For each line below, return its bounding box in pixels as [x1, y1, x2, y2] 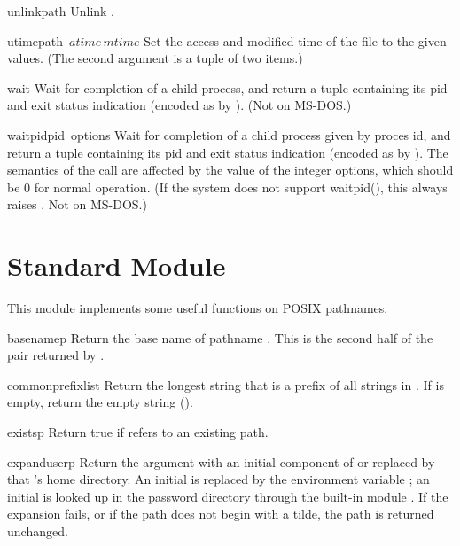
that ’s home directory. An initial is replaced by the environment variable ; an [7, 470, 430, 488]
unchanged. [7, 522, 68, 540]
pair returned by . [7, 346, 105, 364]
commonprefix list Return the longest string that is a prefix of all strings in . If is [7, 375, 444, 394]
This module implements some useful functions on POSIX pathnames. [7, 299, 388, 317]
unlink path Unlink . [7, 2, 115, 19]
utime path [7, 31, 64, 50]
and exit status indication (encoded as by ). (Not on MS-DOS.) [7, 96, 352, 114]
